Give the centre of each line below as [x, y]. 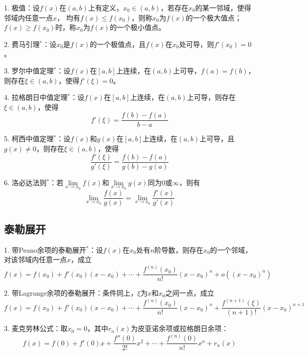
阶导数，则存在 [179, 249]
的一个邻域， [231, 249]
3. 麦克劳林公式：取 [36, 328]
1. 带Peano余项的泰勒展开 [45, 249]
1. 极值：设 [22, 7]
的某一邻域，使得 [223, 7]
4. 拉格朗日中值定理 [36, 97]
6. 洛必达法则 [25, 182]
